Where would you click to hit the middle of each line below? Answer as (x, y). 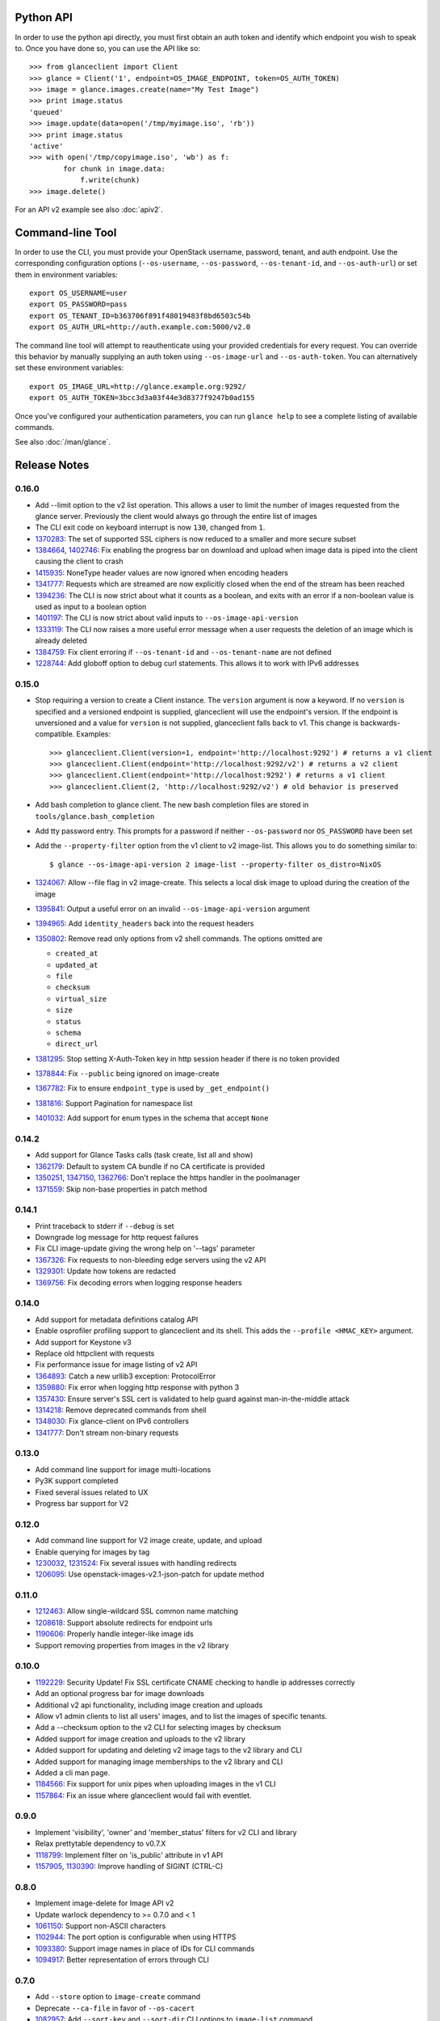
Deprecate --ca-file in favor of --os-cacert (115, 2008)
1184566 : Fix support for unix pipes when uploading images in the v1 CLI (155, 1784)
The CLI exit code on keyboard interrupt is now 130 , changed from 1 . (150, 527)
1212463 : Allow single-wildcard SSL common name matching (136, 1611)
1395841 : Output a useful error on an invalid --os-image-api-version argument (172, 909)
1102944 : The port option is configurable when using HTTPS (136, 1937)
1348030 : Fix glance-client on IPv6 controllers (112, 1421)
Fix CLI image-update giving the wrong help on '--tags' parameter (145, 1248)
